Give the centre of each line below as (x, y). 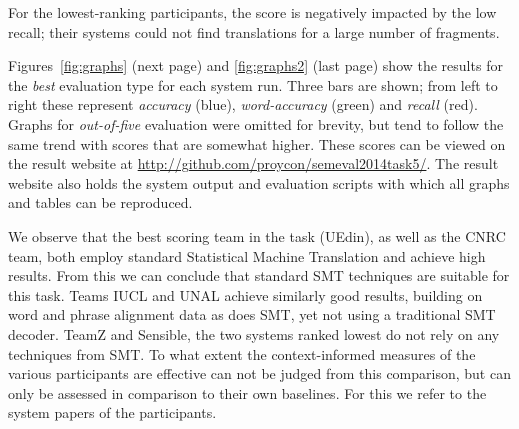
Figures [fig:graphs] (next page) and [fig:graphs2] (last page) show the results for (255, 65)
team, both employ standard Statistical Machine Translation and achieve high (247, 255)
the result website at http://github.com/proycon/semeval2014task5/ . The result (253, 163)
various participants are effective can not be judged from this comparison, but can (259, 373)
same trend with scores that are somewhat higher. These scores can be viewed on (257, 143)
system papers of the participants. (112, 412)
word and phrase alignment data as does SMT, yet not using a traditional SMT (252, 314)
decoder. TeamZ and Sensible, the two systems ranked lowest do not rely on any (254, 333)
